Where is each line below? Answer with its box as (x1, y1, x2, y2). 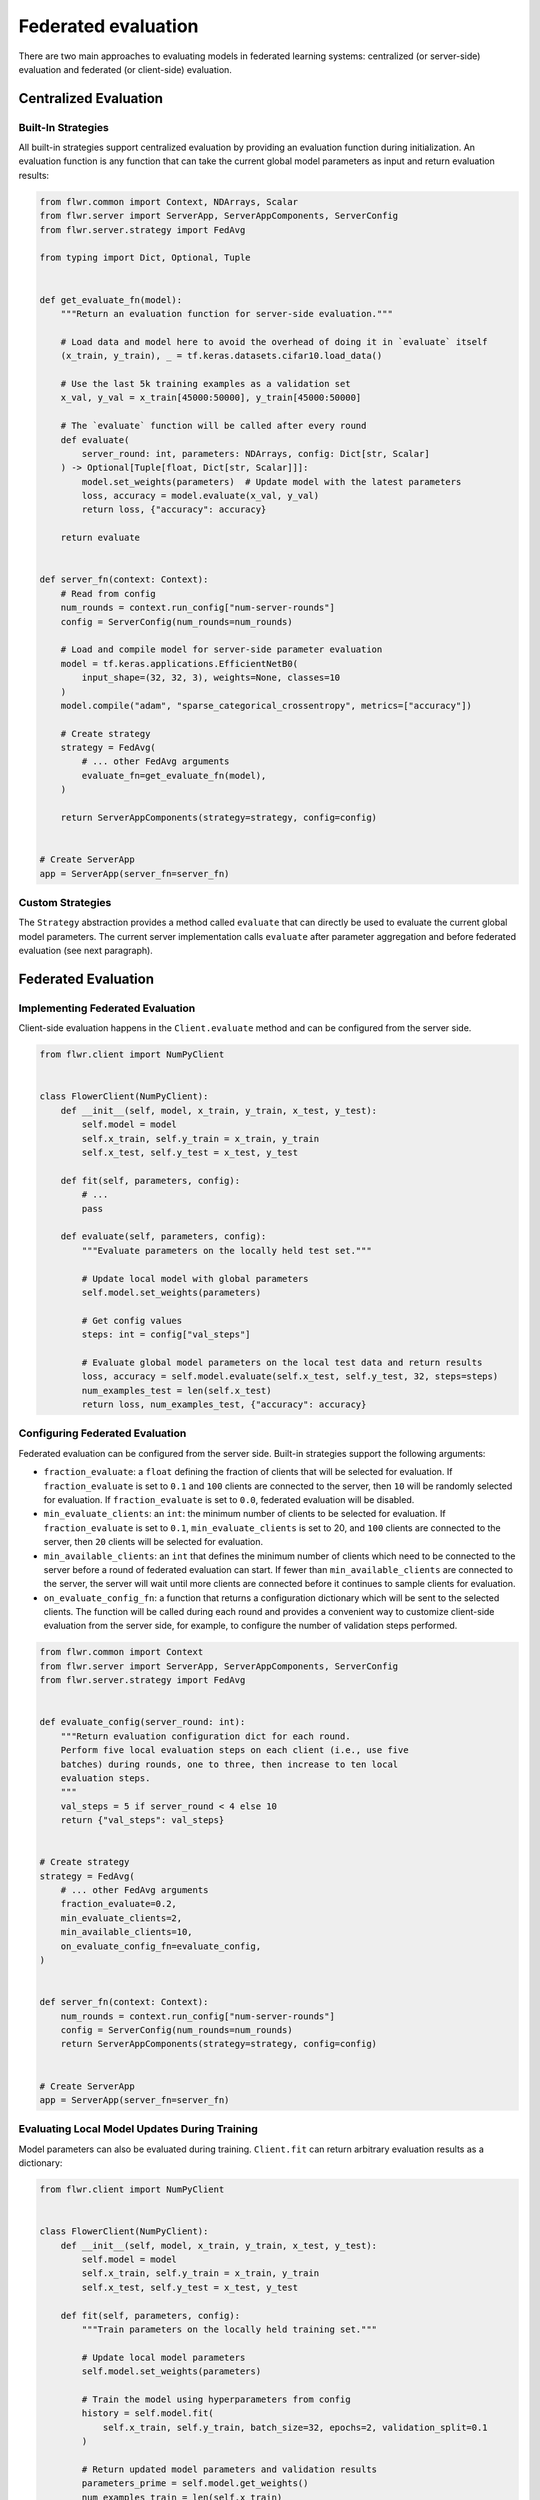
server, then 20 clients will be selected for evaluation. (43, 1536, 264, 1548)
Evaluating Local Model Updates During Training (18, 2122, 259, 2136)
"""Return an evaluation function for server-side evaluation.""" (60, 308, 394, 319)
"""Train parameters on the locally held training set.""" (81, 2323, 378, 2335)
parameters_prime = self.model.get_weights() (81, 2478, 309, 2489)
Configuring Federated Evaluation (18, 1426, 187, 1440)
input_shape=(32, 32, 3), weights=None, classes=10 (81, 672, 341, 684)
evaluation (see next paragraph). (18, 945, 154, 957)
